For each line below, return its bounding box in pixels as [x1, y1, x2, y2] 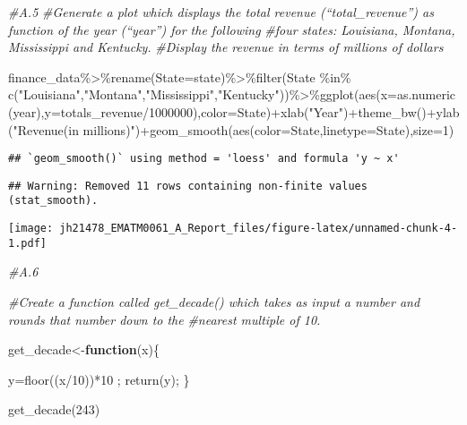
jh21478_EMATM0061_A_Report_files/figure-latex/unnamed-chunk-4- [59, 222, 458, 235]
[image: [8, 222, 54, 235]
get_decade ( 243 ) [8, 400, 100, 419]
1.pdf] [8, 236, 47, 250]
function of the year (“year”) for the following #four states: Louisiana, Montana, [8, 20, 455, 38]
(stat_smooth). [8, 194, 99, 208]
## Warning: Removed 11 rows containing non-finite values [8, 179, 368, 192]
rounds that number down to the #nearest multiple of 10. [8, 310, 321, 328]
